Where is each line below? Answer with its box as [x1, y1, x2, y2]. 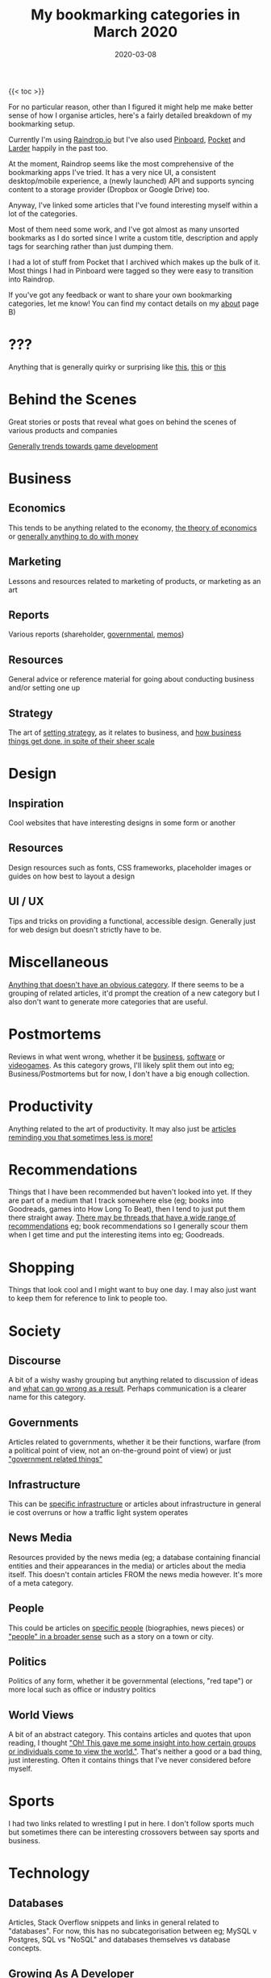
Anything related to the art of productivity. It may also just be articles [8, 1124, 236, 1133]
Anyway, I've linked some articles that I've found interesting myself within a [8, 200, 258, 210]
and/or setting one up [8, 683, 81, 693]
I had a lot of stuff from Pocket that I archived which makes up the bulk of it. [8, 257, 261, 267]
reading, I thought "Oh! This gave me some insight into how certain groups [8, 1738, 256, 1748]
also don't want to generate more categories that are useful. [8, 996, 208, 1006]
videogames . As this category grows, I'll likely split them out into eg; [8, 1060, 235, 1070]
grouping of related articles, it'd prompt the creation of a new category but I [8, 988, 260, 998]
